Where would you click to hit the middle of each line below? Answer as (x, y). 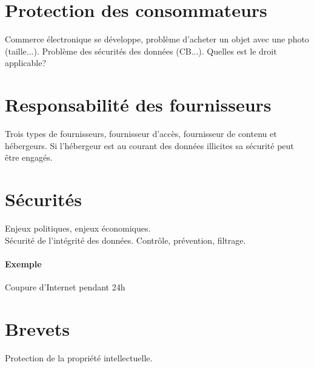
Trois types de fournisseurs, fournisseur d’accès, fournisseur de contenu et (141, 134)
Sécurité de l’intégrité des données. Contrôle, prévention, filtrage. (125, 240)
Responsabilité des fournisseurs (138, 105)
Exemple (23, 263)
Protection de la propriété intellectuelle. (79, 357)
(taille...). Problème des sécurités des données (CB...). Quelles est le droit (141, 51)
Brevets (38, 328)
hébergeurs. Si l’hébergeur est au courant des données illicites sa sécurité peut (149, 145)
